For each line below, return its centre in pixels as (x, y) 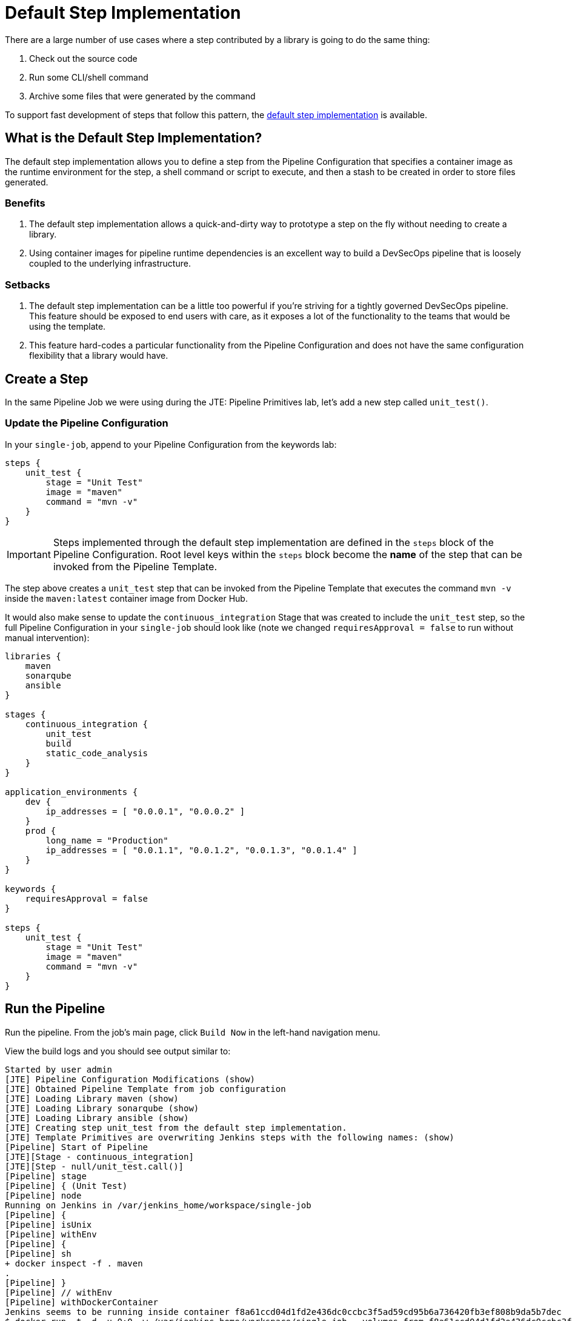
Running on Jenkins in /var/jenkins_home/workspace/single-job (158, 1205)
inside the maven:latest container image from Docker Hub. (126, 598)
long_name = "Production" (107, 840)
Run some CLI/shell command (89, 77)
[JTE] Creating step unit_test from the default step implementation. (176, 1127)
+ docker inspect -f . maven (74, 1263)
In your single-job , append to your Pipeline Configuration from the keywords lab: (171, 444)
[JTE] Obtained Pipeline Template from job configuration (145, 1089)
